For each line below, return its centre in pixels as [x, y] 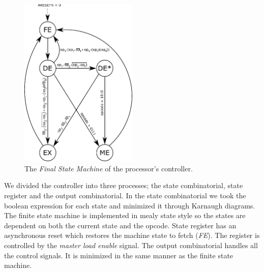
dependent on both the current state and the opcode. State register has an [120, 225]
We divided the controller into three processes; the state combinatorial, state [124, 185]
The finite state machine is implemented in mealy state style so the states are [125, 215]
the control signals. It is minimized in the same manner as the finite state [119, 255]
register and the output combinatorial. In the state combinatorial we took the [125, 195]
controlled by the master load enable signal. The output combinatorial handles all [131, 245]
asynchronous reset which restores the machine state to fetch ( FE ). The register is [132, 235]
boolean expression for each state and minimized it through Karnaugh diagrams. [130, 205]
